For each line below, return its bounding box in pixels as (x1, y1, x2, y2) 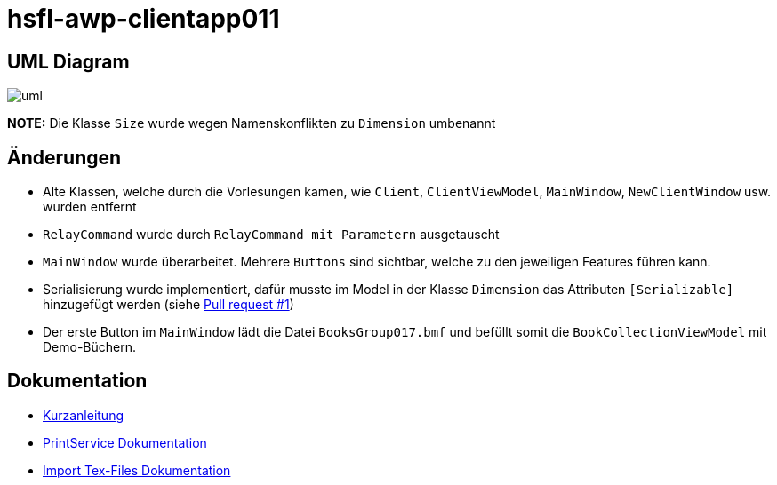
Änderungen (7, 146, 122, 169)
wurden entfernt (43, 199, 137, 215)
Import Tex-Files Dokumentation (43, 462, 231, 478)
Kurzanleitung (43, 407, 124, 423)
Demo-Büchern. (43, 339, 137, 355)
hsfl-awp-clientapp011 (7, 4, 280, 34)
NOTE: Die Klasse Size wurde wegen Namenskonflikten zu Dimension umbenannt (7, 115, 496, 131)
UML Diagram (7, 50, 130, 73)
